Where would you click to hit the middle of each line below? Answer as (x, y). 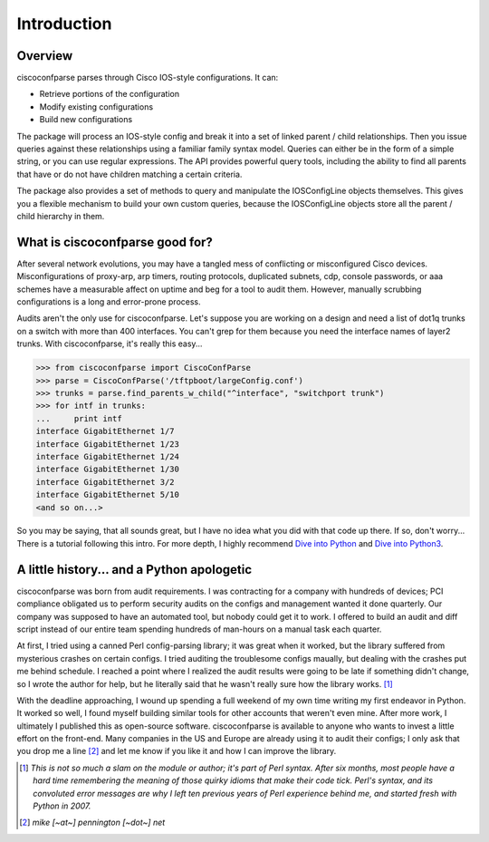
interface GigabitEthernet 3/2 (105, 482)
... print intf (79, 418)
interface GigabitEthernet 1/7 (105, 431)
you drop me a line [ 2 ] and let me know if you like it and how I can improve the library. (177, 751)
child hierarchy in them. (61, 216)
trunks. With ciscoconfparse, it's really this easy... (110, 344)
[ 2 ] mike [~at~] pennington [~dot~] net (92, 823)
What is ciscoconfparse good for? (115, 242)
